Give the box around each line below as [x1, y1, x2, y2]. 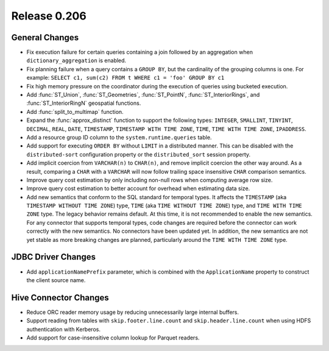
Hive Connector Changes [11, 292, 109, 303]
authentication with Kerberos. [26, 325, 101, 333]
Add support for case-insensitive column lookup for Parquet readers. [26, 334, 200, 341]
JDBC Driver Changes [11, 252, 96, 262]
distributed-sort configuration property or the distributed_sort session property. [26, 151, 251, 158]
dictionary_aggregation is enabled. [26, 57, 127, 64]
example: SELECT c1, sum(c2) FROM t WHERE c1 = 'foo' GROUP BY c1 [26, 74, 225, 82]
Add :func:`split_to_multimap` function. [26, 108, 124, 115]
